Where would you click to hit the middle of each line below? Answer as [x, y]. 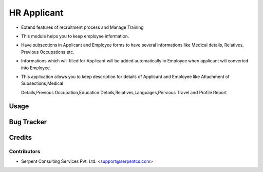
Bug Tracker [28, 122]
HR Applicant [36, 13]
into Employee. [36, 68]
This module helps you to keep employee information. [75, 36]
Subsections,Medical [42, 83]
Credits [20, 137]
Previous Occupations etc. [48, 52]
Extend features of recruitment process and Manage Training [82, 27]
